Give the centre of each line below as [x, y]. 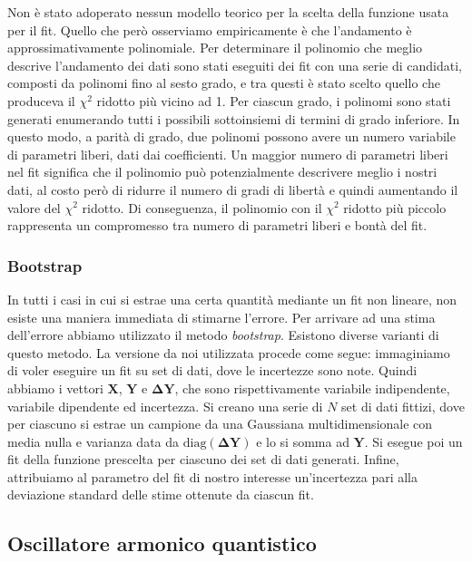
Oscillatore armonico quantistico [162, 543]
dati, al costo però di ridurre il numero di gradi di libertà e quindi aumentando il [233, 189]
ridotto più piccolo [395, 207]
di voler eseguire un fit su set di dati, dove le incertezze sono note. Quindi [212, 370]
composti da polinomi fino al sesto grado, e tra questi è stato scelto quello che [224, 83]
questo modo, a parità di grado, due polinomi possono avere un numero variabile [231, 136]
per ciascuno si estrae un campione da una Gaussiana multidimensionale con [220, 424]
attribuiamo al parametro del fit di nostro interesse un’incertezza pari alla [213, 476]
